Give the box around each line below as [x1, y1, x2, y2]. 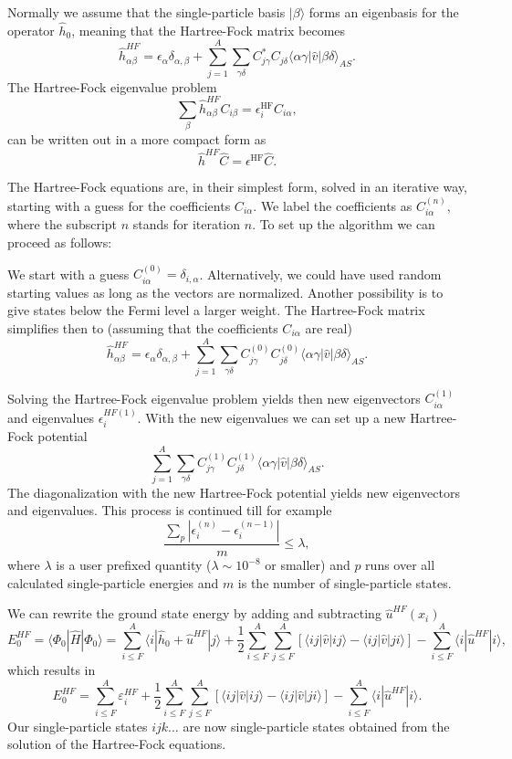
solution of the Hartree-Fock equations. [7, 734, 226, 754]
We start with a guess [7, 264, 130, 283]
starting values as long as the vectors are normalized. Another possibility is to [7, 282, 444, 301]
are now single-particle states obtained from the [183, 716, 450, 735]
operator [7, 20, 55, 39]
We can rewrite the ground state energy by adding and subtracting [7, 604, 381, 623]
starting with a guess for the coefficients [7, 195, 231, 215]
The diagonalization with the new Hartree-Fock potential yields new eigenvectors [7, 482, 460, 501]
